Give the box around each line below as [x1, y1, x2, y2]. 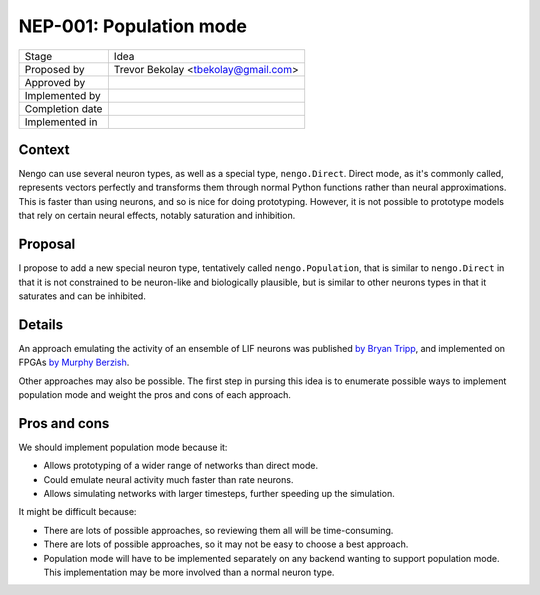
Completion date [24, 101, 103, 115]
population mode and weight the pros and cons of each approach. [18, 389, 292, 400]
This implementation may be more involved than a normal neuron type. [43, 566, 335, 579]
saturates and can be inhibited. [18, 290, 147, 302]
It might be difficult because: [18, 506, 137, 518]
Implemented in [24, 115, 98, 129]
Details [18, 316, 64, 333]
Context [18, 141, 70, 158]
